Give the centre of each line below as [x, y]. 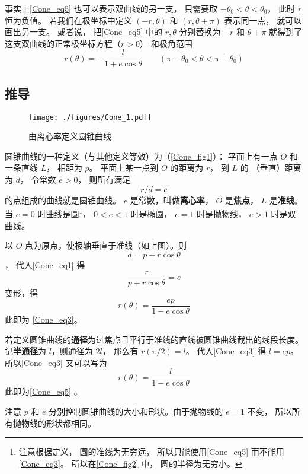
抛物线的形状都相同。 [54, 423]
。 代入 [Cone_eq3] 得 [226, 351]
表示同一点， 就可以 [263, 20]
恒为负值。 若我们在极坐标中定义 [68, 20]
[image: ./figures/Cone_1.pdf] [90, 117]
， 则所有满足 [104, 179]
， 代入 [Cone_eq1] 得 [45, 264]
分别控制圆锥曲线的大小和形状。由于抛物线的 [136, 411]
